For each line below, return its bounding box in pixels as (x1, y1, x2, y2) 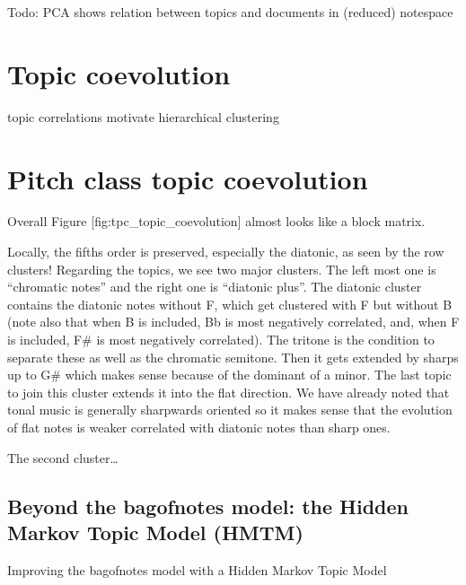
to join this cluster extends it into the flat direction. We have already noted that (7, 382, 450, 401)
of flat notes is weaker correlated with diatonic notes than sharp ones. (7, 417, 391, 436)
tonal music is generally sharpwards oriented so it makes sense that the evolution (7, 400, 453, 419)
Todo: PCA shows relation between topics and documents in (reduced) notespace (7, 3, 453, 21)
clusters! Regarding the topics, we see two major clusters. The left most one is (7, 259, 436, 278)
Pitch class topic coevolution (7, 160, 368, 196)
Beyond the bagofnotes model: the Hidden (7, 492, 409, 520)
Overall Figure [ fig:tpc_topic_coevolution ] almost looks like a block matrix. (7, 212, 426, 231)
